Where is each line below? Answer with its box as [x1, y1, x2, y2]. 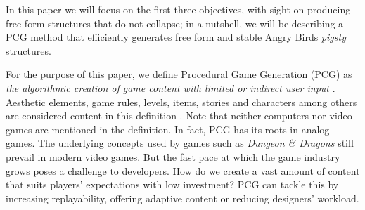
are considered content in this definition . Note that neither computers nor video [6, 108, 352, 123]
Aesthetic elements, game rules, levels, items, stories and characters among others [6, 94, 357, 109]
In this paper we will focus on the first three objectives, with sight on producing [6, 2, 351, 16]
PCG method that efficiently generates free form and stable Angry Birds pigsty [6, 29, 346, 44]
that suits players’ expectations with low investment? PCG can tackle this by [6, 177, 339, 192]
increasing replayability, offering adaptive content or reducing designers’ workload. [6, 190, 359, 205]
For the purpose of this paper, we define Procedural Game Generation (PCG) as [6, 67, 352, 81]
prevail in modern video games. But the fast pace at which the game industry [6, 149, 340, 164]
